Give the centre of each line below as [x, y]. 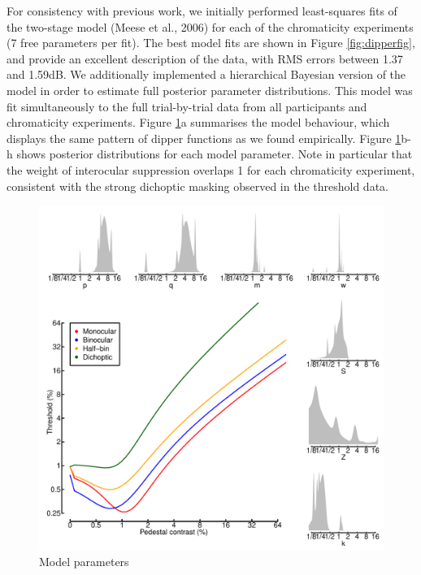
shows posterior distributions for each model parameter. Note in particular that [215, 154]
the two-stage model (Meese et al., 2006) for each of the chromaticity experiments [210, 26]
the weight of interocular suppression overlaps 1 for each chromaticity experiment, [211, 169]
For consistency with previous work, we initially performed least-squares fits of [202, 11]
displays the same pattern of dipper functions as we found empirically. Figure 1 [204, 138]
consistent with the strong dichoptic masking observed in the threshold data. [197, 186]
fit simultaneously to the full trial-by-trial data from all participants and [187, 106]
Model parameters [84, 561]
